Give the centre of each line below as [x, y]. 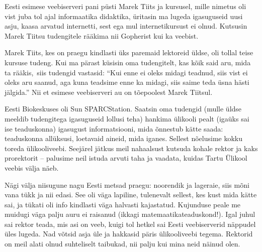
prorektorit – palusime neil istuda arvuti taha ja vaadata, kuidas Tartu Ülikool [126, 158]
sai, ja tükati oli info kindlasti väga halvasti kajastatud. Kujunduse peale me [123, 204]
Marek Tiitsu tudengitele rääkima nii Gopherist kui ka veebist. [102, 35]
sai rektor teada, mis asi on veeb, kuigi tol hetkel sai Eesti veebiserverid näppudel [130, 224]
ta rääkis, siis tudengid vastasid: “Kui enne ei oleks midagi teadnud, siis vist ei [126, 72]
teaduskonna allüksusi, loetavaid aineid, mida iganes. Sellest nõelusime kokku [123, 138]
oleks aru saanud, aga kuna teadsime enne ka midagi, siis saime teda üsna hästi [127, 82]
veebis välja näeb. [32, 167]
